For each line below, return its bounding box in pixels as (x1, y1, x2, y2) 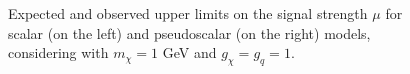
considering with (8, 42, 109, 63)
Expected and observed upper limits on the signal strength (8, 3, 368, 23)
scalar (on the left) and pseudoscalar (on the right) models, (8, 22, 371, 43)
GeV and (162, 42, 217, 63)
